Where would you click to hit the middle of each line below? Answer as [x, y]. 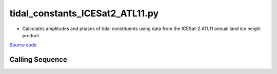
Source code [23, 45]
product [31, 35]
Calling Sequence [38, 59]
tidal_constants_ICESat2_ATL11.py [84, 13]
